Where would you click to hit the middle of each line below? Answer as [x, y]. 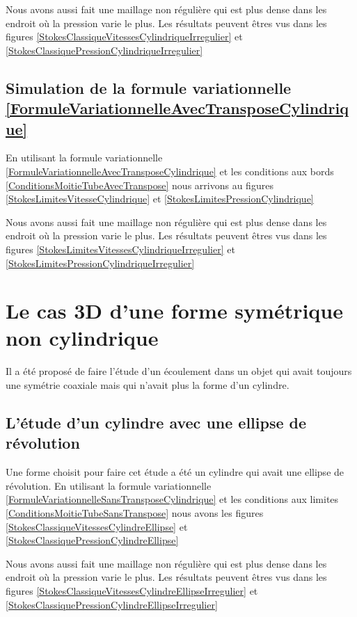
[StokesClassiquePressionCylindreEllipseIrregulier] [112, 604]
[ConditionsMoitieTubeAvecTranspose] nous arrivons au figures [140, 185]
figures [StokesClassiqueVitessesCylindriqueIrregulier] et [124, 37]
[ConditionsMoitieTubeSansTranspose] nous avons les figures [135, 512]
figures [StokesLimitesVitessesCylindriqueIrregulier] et [120, 249]
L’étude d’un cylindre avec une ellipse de [156, 422]
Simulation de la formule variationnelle [149, 87]
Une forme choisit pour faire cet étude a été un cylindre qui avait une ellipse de [175, 472]
